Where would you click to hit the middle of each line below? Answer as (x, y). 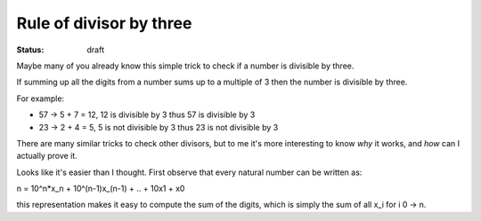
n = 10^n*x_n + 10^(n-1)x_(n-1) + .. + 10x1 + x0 (101, 189)
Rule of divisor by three (104, 23)
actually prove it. (47, 156)
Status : (30, 50)
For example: (41, 99)
